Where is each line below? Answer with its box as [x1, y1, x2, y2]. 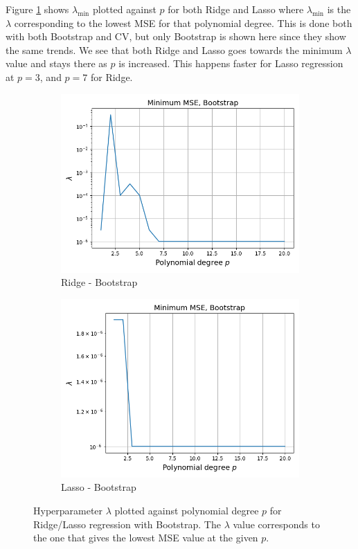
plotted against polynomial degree [114, 503, 259, 517]
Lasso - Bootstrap [61, 480, 136, 494]
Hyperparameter [33, 503, 103, 517]
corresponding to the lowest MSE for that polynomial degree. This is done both [14, 15, 352, 30]
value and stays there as [6, 56, 107, 71]
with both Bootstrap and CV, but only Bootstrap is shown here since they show [6, 29, 346, 44]
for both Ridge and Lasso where [168, 2, 304, 16]
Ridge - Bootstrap [61, 275, 138, 289]
